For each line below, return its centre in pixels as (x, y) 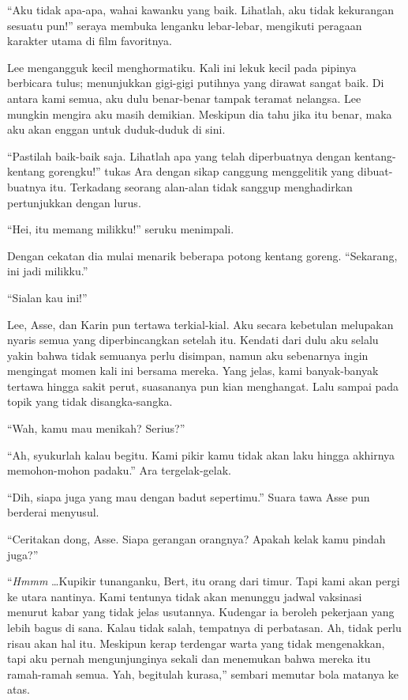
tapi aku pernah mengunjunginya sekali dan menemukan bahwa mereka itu (189, 658)
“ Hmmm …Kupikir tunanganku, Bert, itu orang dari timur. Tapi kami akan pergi (204, 581)
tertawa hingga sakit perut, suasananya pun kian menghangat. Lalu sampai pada (203, 386)
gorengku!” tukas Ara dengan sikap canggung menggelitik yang (201, 171)
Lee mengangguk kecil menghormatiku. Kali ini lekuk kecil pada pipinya (182, 67)
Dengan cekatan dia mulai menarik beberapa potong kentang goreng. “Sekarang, (202, 255)
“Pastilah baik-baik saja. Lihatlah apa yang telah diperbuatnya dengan (179, 155)
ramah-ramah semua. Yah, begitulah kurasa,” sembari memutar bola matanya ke (203, 674)
